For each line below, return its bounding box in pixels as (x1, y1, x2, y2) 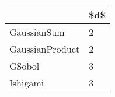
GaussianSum (9, 25, 65, 39)
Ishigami (9, 76, 44, 89)
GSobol (9, 59, 40, 72)
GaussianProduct (9, 42, 80, 56)
